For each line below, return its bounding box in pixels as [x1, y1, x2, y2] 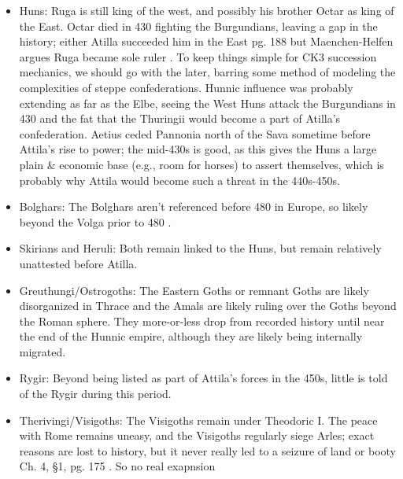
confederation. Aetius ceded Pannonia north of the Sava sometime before [19, 125, 371, 142]
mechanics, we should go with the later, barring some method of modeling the [19, 64, 396, 80]
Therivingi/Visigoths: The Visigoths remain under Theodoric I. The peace [19, 411, 378, 428]
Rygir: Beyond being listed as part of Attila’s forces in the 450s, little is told [19, 370, 388, 386]
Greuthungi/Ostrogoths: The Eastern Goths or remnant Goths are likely [19, 282, 369, 298]
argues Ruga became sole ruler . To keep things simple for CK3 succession [19, 48, 377, 64]
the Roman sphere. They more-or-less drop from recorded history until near [19, 312, 385, 329]
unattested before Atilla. [19, 255, 138, 271]
